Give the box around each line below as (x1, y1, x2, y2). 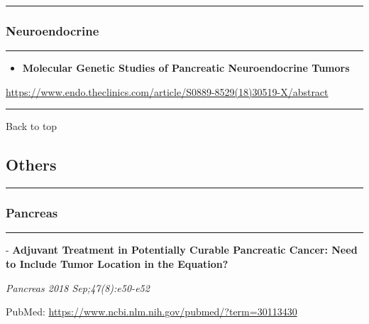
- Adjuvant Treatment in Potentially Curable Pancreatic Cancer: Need (6, 242, 358, 257)
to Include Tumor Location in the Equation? (6, 256, 228, 271)
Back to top (6, 119, 57, 134)
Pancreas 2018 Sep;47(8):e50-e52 (6, 280, 150, 295)
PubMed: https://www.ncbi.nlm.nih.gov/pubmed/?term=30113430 (6, 304, 297, 319)
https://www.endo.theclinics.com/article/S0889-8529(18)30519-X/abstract (6, 84, 329, 99)
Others (6, 153, 57, 175)
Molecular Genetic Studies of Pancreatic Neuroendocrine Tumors (22, 60, 350, 75)
